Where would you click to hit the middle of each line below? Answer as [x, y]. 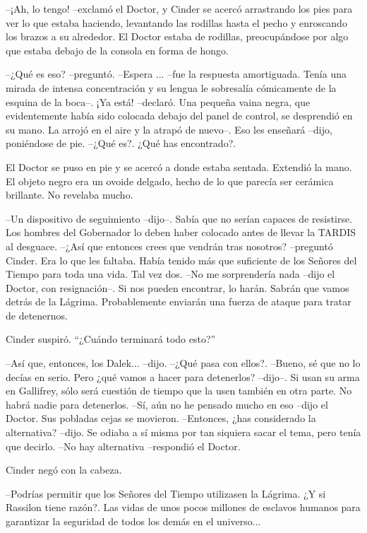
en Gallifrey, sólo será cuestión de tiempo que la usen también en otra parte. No [179, 391]
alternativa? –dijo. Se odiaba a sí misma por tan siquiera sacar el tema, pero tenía [183, 432]
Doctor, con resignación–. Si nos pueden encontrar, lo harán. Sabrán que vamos [178, 287]
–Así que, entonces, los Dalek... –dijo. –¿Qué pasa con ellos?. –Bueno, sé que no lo [183, 363]
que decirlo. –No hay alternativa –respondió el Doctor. [123, 446]
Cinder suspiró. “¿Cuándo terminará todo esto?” [111, 339]
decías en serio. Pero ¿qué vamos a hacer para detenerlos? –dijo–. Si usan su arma [183, 376]
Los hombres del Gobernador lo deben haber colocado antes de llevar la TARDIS [181, 232]
